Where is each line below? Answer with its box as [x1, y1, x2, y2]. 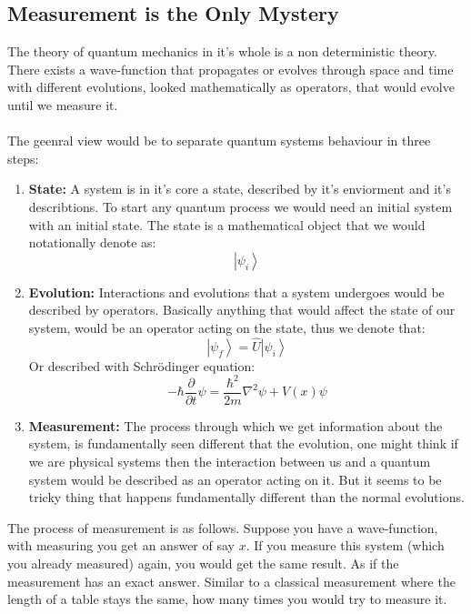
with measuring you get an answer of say [7, 536, 235, 555]
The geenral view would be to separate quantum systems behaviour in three [7, 131, 431, 150]
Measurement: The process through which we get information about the [28, 416, 443, 435]
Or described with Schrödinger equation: [28, 356, 256, 375]
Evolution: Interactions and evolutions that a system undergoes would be [28, 282, 445, 301]
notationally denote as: [28, 233, 156, 252]
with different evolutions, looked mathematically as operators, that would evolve [7, 77, 455, 96]
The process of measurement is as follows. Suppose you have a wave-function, [7, 518, 438, 537]
